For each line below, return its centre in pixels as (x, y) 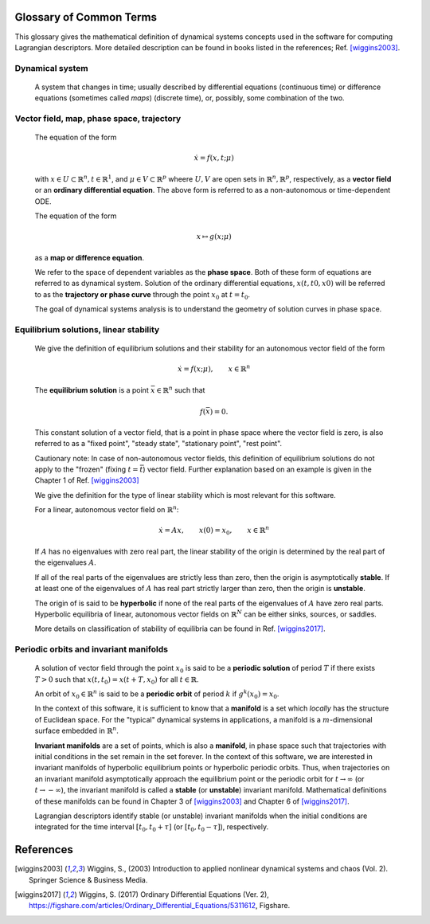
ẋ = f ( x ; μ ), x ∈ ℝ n (214, 368)
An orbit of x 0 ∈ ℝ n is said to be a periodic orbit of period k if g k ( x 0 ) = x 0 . (157, 694)
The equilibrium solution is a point (92, 390)
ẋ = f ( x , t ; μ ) (214, 158)
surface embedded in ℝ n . (77, 730)
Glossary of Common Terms (86, 17)
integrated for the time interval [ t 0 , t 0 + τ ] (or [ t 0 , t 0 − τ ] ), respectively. (152, 828)
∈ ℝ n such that (181, 389)
